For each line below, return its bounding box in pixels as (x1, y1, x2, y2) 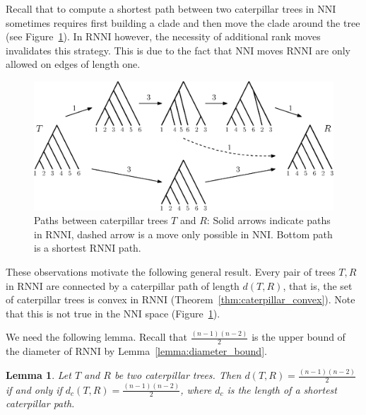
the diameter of (6, 344, 72, 358)
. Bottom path (271, 226, 333, 241)
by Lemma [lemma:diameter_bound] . (104, 344, 267, 358)
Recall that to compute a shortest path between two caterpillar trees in (6, 1, 314, 16)
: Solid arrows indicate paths (206, 213, 331, 228)
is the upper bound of (252, 329, 346, 344)
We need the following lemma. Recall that (6, 329, 187, 344)
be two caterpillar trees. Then (114, 368, 242, 382)
